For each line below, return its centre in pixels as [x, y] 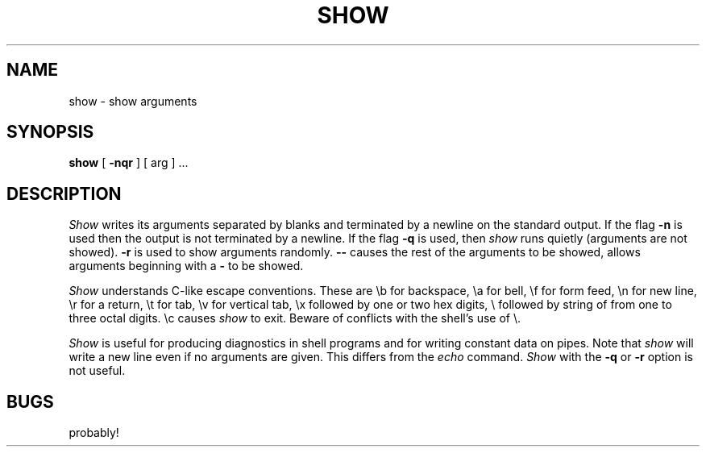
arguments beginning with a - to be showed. [186, 266]
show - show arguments [133, 101]
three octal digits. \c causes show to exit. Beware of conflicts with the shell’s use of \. [295, 318]
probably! [94, 433]
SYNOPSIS [50, 132]
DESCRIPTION [64, 193]
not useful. [97, 371]
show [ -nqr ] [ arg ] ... [129, 163]
